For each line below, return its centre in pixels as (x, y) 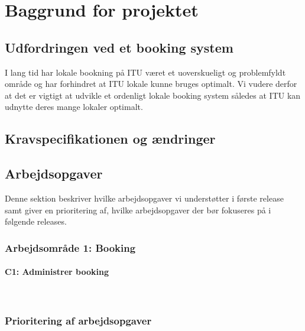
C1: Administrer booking (57, 272)
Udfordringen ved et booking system (119, 47)
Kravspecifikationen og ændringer (110, 139)
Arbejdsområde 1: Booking (70, 247)
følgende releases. (36, 221)
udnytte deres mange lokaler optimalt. (74, 107)
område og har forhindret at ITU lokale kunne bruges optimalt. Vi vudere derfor (151, 84)
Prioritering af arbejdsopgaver (78, 320)
